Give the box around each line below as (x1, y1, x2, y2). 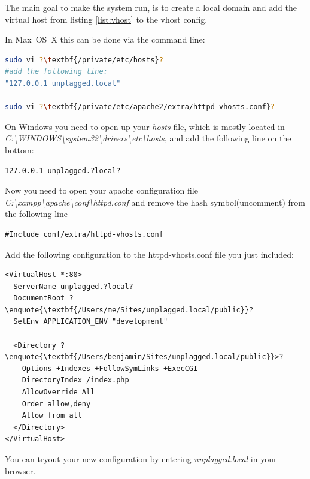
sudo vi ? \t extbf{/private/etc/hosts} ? (5, 55, 163, 64)
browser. (5, 464, 36, 477)
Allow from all (22, 411, 82, 420)
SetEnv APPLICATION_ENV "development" (13, 317, 168, 326)
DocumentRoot (13, 294, 65, 303)
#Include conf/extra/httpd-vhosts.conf (5, 230, 163, 239)
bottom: (5, 143, 34, 156)
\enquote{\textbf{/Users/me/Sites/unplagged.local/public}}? (5, 305, 254, 314)
